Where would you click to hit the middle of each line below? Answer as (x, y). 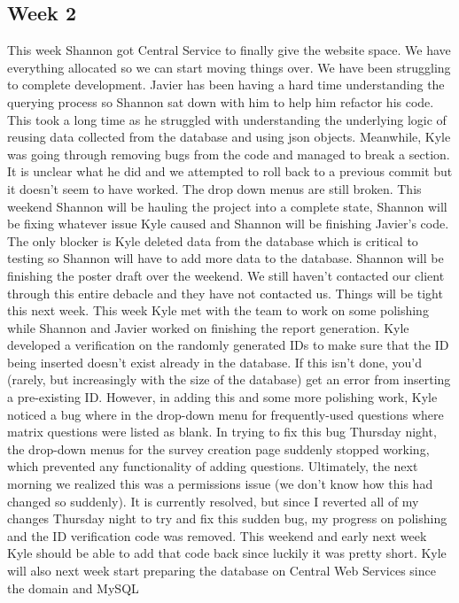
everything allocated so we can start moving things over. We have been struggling (229, 67)
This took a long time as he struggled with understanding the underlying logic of (227, 119)
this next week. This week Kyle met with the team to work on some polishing (218, 310)
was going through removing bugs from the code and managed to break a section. (229, 154)
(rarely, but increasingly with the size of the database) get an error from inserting (229, 379)
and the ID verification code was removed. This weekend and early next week (217, 535)
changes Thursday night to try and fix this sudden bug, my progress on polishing (227, 518)
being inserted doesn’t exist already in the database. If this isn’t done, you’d (215, 362)
